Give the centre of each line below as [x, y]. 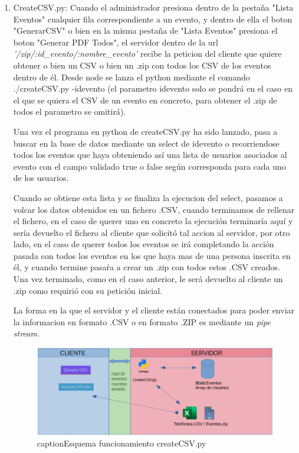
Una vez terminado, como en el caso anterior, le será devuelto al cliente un [148, 279]
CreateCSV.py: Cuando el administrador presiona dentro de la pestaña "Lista [153, 7]
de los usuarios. [41, 178]
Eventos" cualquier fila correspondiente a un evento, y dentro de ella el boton [153, 19]
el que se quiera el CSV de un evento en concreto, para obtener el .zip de [145, 100]
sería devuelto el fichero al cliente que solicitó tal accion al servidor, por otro [152, 232]
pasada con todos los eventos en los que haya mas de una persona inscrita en [152, 255]
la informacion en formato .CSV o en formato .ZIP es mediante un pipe [142, 321]
